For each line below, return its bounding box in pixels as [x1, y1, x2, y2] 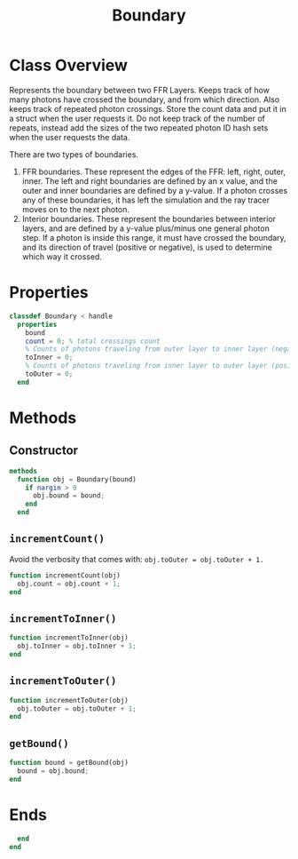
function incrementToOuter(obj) [9, 696, 129, 704]
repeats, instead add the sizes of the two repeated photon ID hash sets [9, 122, 269, 133]
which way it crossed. [21, 251, 102, 262]
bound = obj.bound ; [17, 767, 90, 775]
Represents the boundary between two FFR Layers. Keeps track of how [9, 84, 271, 95]
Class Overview [9, 55, 129, 76]
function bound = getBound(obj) [9, 759, 129, 768]
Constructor [9, 443, 78, 458]
